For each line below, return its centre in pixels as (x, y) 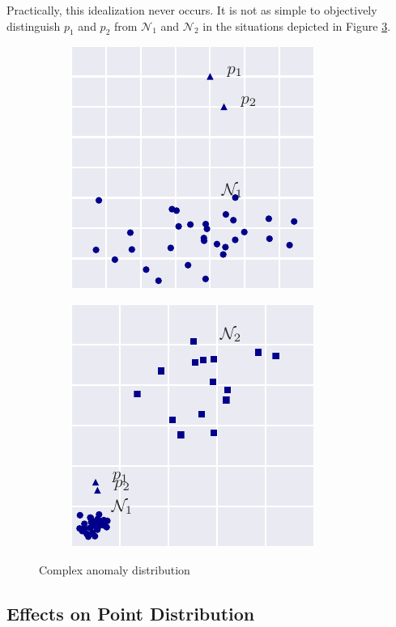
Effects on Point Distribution (131, 613)
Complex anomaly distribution (115, 569)
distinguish (34, 25)
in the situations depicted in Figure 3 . (297, 25)
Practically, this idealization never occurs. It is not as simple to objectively (192, 10)
